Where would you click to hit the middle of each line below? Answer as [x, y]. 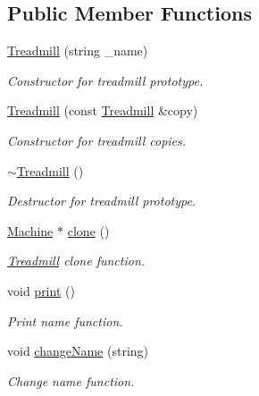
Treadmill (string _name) [78, 51]
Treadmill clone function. [76, 261]
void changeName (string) [78, 351]
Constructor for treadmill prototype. [105, 80]
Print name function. [65, 320]
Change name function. [71, 380]
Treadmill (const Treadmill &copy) [103, 110]
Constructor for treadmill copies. [97, 140]
